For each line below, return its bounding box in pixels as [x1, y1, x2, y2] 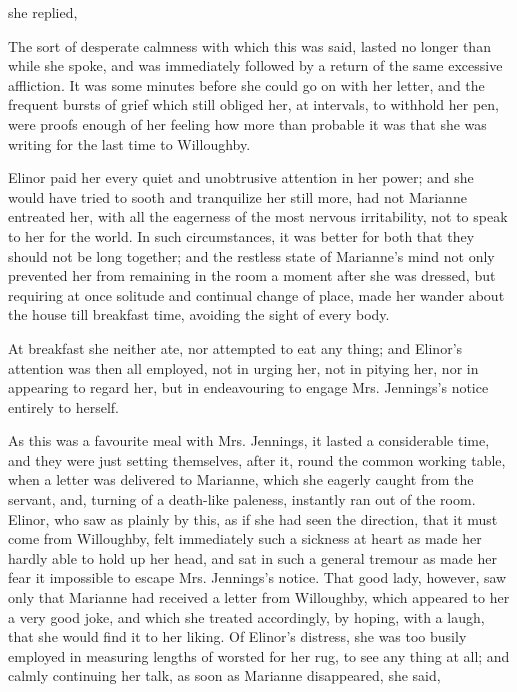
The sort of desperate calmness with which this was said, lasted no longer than [8, 35, 491, 56]
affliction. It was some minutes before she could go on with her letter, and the [8, 74, 485, 95]
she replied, [8, 2, 78, 22]
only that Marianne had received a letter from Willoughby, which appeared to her [8, 587, 510, 608]
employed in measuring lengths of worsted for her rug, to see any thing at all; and [8, 645, 510, 666]
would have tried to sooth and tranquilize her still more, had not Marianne [8, 186, 467, 207]
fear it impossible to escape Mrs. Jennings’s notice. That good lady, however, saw [8, 567, 507, 588]
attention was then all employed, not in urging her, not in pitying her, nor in [8, 357, 479, 378]
